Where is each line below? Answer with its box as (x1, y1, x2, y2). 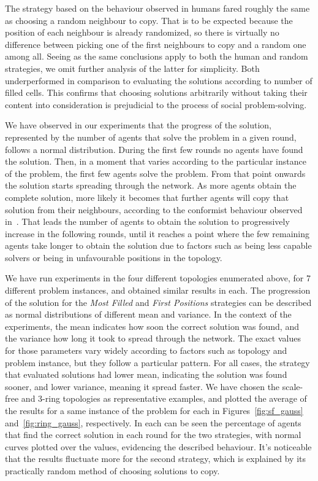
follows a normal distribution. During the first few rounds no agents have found (5, 143, 303, 155)
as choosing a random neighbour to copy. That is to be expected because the (5, 14, 293, 26)
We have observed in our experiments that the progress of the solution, (5, 119, 271, 131)
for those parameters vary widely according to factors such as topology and (5, 344, 287, 357)
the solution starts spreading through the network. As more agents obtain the (5, 179, 297, 192)
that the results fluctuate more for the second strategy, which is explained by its (5, 452, 306, 465)
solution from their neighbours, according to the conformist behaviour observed (5, 203, 303, 216)
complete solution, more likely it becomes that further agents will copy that (5, 190, 289, 203)
